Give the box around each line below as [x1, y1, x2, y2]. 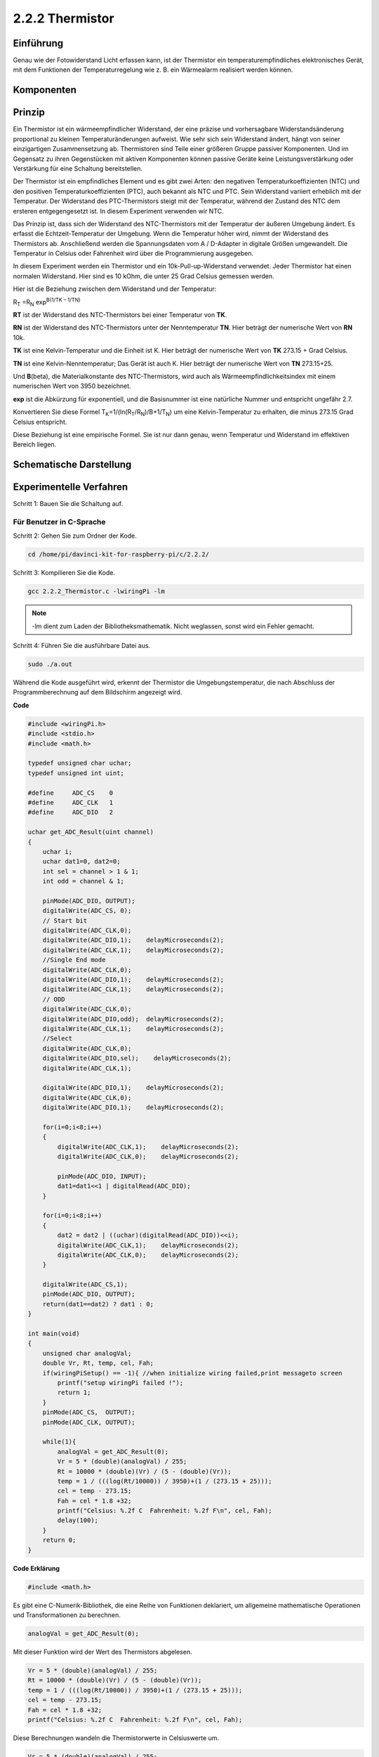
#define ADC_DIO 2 [27, 808, 114, 817]
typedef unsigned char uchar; [27, 759, 132, 767]
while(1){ [42, 1438, 77, 1446]
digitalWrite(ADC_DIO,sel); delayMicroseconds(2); [42, 1054, 232, 1063]
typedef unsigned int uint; [27, 769, 124, 777]
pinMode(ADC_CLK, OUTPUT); [42, 1418, 136, 1426]
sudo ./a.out [27, 661, 73, 668]
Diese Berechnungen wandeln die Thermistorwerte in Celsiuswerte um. [13, 1733, 220, 1742]
